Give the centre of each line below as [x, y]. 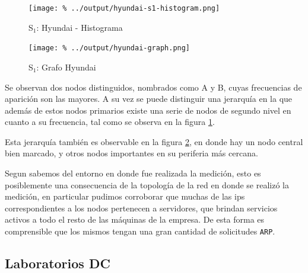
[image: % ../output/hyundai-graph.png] [109, 48]
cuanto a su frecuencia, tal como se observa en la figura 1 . [110, 122]
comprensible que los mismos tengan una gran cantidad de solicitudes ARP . [140, 231]
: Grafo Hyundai [66, 67]
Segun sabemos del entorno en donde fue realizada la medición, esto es [133, 173]
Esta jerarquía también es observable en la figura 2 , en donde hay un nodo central [154, 141]
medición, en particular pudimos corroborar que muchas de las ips [125, 196]
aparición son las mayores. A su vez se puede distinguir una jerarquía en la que [149, 99]
